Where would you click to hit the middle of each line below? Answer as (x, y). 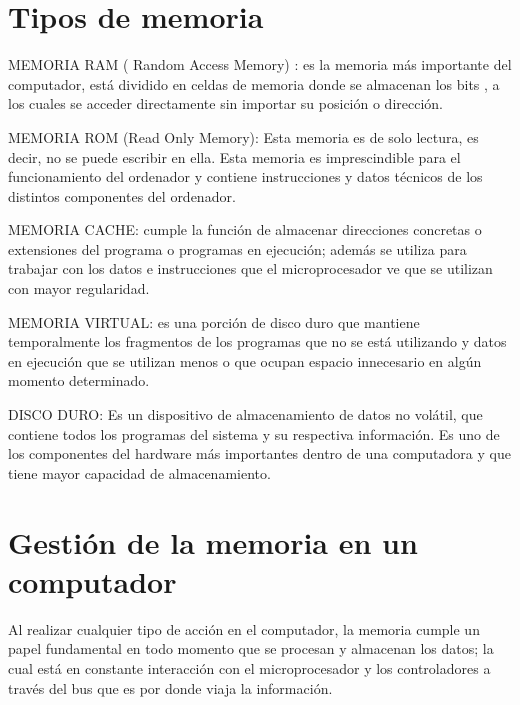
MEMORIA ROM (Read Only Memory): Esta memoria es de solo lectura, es (243, 136)
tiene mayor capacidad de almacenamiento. (139, 472)
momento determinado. (79, 380)
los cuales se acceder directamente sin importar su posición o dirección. (225, 103)
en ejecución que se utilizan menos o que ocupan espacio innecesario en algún (245, 360)
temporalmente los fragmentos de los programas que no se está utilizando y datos (257, 341)
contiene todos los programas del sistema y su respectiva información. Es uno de (254, 433)
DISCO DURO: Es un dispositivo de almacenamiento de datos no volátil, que (245, 414)
